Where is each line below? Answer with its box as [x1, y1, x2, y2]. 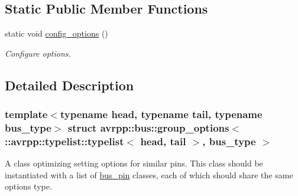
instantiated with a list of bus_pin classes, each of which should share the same [5, 168, 293, 181]
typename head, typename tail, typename [60, 107, 263, 122]
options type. [5, 180, 52, 192]
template [5, 107, 48, 122]
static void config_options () [5, 27, 108, 40]
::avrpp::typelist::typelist [5, 133, 124, 148]
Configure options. [5, 47, 71, 59]
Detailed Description [5, 76, 134, 94]
